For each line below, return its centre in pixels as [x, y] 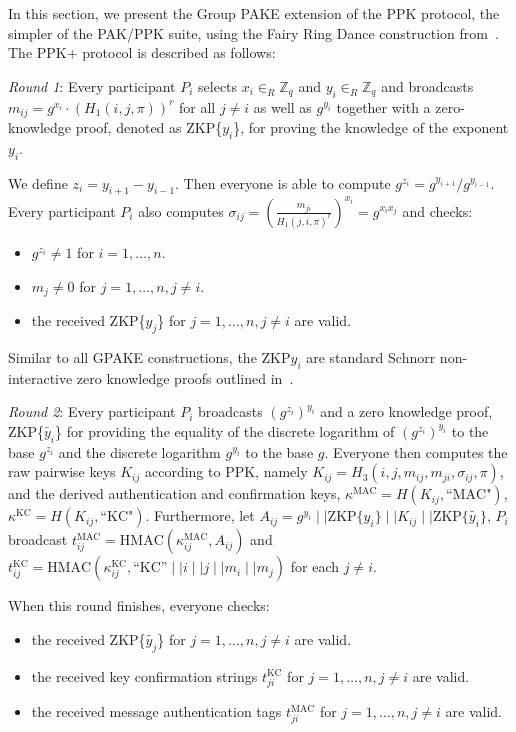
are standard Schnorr [371, 356]
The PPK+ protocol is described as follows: [142, 52]
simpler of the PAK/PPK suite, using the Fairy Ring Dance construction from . [253, 32]
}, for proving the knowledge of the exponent [371, 127]
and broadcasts [427, 85]
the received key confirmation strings [144, 675]
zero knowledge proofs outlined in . [185, 377]
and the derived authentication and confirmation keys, [174, 493]
